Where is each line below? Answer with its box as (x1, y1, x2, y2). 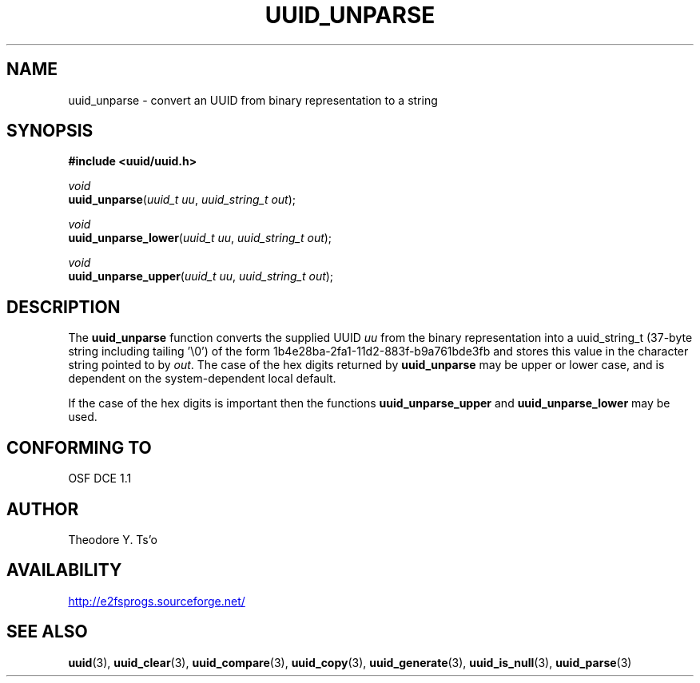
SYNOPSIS (6, 121, 93, 141)
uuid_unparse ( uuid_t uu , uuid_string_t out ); (68, 193, 296, 207)
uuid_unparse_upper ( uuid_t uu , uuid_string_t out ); (68, 269, 334, 284)
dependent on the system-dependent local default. (68, 371, 336, 386)
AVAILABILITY (6, 560, 122, 581)
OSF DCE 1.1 (68, 471, 132, 486)
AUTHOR (6, 498, 79, 519)
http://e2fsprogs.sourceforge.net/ (68, 594, 245, 608)
